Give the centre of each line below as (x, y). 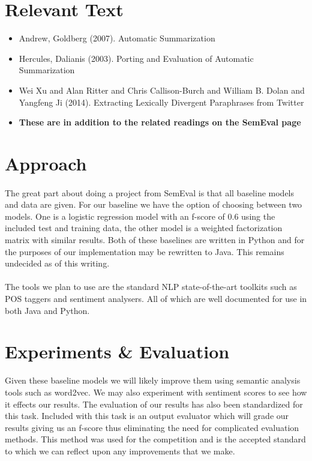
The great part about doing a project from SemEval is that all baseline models (150, 192)
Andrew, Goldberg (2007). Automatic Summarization (117, 38)
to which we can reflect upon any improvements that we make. (120, 450)
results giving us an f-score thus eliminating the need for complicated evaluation (152, 427)
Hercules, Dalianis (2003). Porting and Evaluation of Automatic (136, 58)
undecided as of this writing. (57, 263)
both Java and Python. (47, 310)
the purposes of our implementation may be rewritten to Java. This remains (145, 251)
